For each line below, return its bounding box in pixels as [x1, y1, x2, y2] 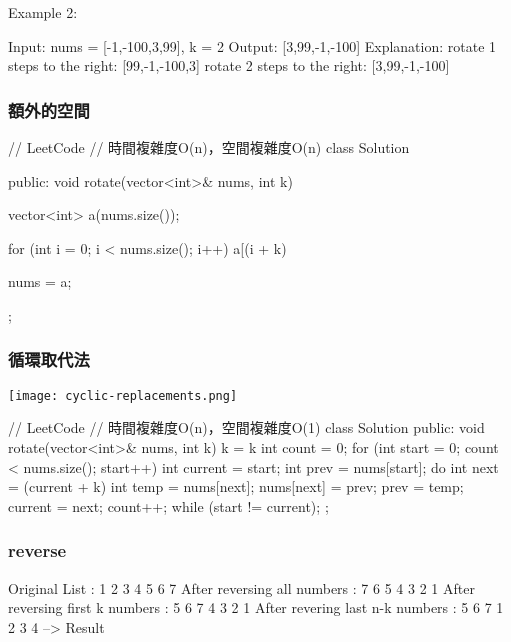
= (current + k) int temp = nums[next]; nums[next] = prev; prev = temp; [8, 476, 464, 497]
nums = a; [8, 271, 72, 292]
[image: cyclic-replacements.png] [8, 388, 238, 403]
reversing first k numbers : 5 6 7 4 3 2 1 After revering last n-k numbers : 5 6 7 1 [8, 597, 504, 618]
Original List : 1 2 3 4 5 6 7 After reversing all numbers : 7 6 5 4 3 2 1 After [8, 577, 475, 598]
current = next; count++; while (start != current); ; [8, 495, 329, 516]
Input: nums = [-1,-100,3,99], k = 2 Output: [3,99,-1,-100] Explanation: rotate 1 [8, 35, 497, 56]
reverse [8, 538, 67, 563]
